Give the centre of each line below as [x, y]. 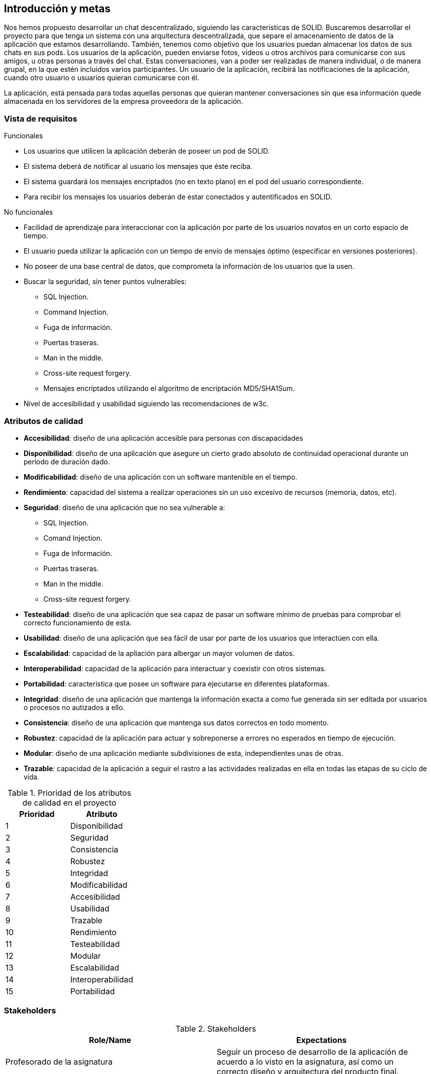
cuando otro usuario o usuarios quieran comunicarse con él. [102, 78]
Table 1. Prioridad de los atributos [69, 793]
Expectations [321, 1040]
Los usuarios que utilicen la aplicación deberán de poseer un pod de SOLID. [147, 151]
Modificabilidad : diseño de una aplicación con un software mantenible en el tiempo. [161, 477]
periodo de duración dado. [67, 461]
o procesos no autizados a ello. [74, 707]
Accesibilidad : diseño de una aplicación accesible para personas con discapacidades [164, 438]
